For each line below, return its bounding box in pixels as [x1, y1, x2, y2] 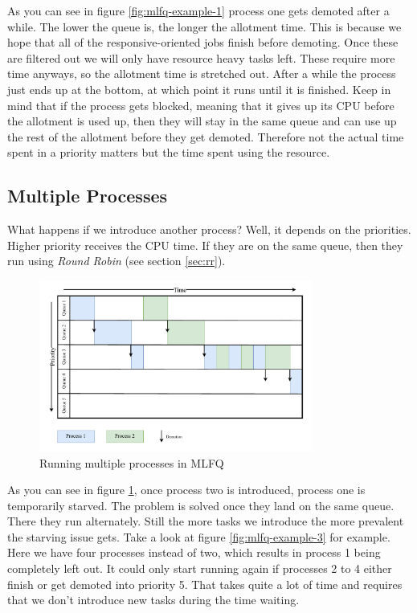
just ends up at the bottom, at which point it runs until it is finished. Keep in [7, 80, 391, 97]
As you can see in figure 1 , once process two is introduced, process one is [7, 481, 366, 498]
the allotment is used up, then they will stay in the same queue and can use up [7, 112, 397, 129]
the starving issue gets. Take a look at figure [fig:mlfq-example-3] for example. [7, 528, 390, 545]
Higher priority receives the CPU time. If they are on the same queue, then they [7, 236, 403, 253]
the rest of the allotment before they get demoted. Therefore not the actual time [7, 128, 404, 145]
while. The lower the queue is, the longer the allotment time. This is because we [7, 18, 402, 35]
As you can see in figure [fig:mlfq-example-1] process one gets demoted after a [7, 2, 390, 18]
